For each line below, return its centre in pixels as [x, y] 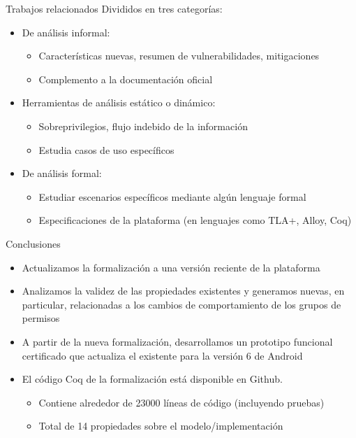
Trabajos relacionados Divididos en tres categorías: [114, 8]
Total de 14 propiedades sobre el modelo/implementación [161, 426]
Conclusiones [33, 243]
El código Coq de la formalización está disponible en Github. [152, 379]
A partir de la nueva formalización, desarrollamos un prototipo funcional [177, 341]
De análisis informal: [66, 32]
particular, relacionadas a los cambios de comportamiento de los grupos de [181, 304]
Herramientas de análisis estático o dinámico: [119, 103]
